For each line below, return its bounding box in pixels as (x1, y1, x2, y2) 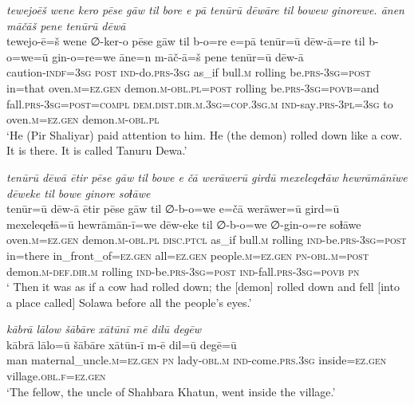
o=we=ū (6, 48, 49, 65)
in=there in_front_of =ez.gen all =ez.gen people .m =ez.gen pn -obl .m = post (6, 246, 369, 263)
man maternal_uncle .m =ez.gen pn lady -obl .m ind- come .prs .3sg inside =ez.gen (6, 352, 387, 368)
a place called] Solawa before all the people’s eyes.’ (6, 293, 252, 310)
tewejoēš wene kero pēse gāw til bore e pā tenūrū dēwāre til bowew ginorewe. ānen (6, 2, 404, 18)
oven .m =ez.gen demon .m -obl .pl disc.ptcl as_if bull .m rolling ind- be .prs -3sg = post (6, 231, 407, 248)
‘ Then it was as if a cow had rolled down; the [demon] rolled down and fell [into (6, 278, 400, 295)
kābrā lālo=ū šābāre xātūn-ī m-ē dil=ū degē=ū (6, 336, 237, 352)
